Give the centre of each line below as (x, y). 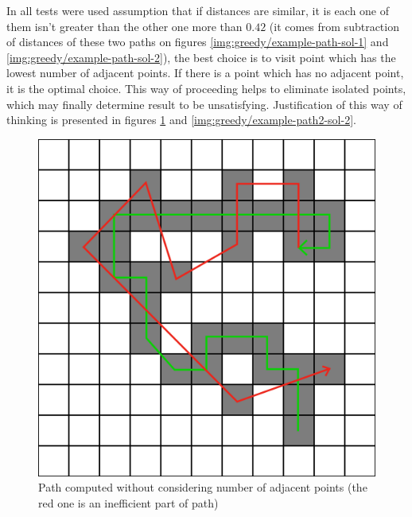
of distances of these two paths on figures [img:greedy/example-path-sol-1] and (198, 42)
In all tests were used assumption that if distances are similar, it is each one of (198, 10)
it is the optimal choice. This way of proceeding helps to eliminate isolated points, (206, 88)
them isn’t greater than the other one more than (124, 26)
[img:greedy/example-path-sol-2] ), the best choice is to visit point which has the (201, 57)
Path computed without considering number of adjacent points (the (203, 487)
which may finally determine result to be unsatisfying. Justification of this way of (204, 104)
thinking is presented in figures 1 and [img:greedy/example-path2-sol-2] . (181, 120)
